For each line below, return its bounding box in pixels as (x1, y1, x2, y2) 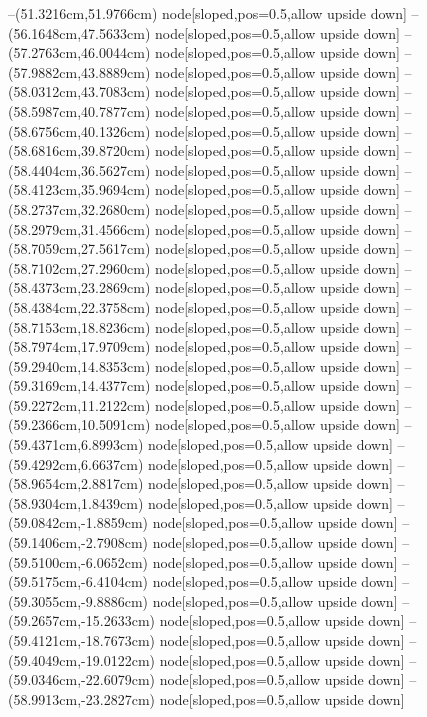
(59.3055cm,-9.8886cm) (8, 590, 148, 611)
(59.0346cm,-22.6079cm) (8, 669, 155, 690)
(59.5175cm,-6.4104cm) (8, 571, 148, 592)
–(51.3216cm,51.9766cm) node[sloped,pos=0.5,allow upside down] (8, 3, 407, 23)
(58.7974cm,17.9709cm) (8, 336, 151, 357)
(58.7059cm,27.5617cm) (8, 238, 151, 259)
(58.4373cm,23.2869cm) (8, 277, 151, 298)
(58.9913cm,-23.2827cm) (8, 688, 155, 709)
